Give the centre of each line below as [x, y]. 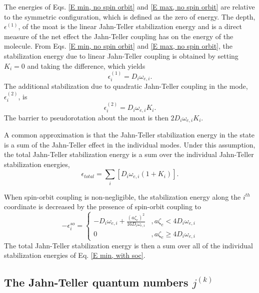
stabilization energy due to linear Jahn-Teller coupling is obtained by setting [121, 55]
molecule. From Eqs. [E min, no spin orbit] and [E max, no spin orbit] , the [118, 46]
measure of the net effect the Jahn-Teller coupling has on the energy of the [119, 36]
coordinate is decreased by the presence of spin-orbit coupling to [103, 206]
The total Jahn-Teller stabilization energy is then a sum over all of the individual [128, 245]
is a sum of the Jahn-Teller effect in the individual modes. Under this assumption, [130, 144]
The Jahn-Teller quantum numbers [96, 282]
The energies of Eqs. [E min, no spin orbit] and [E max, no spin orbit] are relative [129, 7]
